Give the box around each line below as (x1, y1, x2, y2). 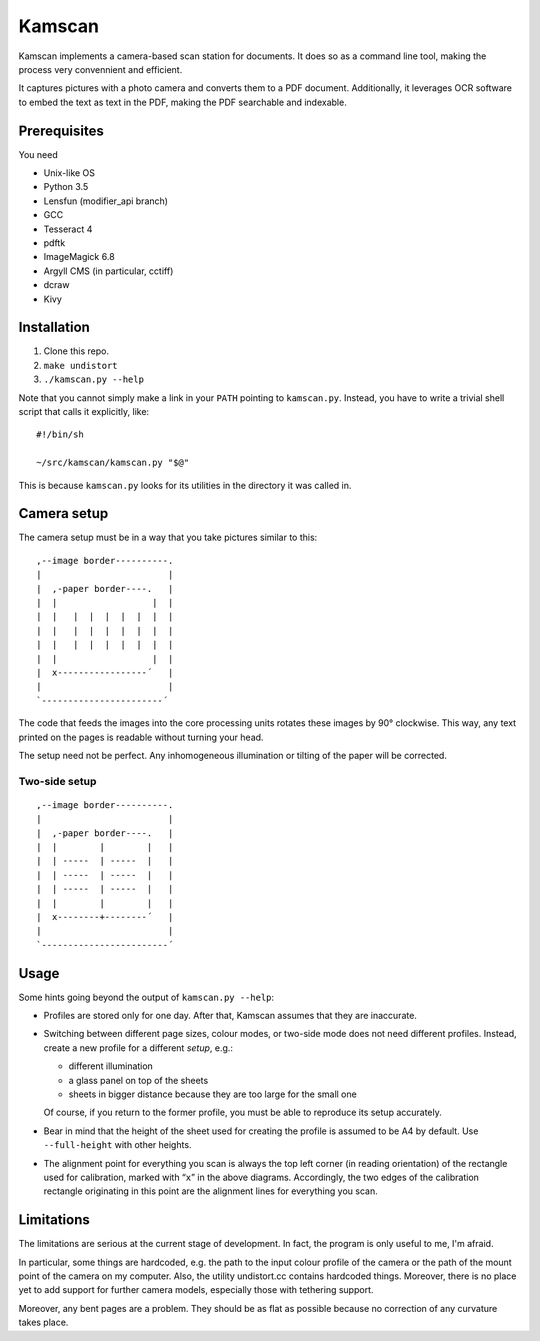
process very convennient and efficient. (18, 63, 183, 75)
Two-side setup (18, 774, 97, 788)
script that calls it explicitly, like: (18, 406, 150, 417)
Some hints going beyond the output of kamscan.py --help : (18, 991, 275, 1003)
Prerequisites (18, 122, 104, 139)
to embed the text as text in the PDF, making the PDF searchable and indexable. (18, 96, 347, 108)
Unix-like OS (43, 167, 95, 179)
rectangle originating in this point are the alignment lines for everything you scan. (43, 1185, 379, 1197)
